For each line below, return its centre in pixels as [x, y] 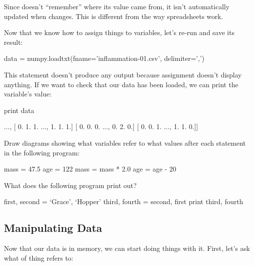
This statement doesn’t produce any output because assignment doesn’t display [123, 74]
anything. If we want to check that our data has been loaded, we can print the [121, 84]
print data [19, 110]
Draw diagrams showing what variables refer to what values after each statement [125, 142]
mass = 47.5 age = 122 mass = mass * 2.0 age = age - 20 [90, 169]
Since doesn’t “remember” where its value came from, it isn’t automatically [117, 6]
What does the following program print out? [70, 185]
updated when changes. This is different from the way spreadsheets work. [114, 16]
